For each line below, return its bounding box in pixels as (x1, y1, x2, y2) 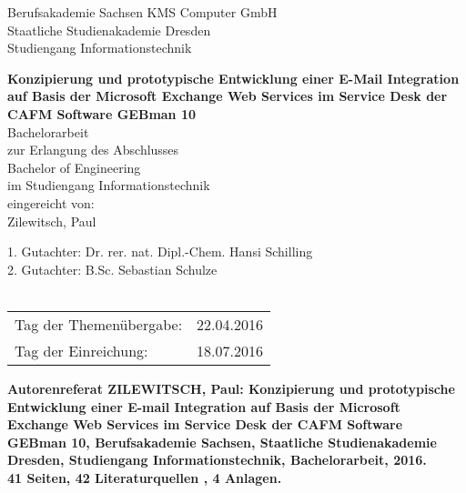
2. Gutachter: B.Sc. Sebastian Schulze (7, 259, 218, 278)
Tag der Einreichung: (15, 339, 148, 361)
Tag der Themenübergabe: (15, 313, 183, 335)
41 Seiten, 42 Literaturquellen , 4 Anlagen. (7, 468, 282, 487)
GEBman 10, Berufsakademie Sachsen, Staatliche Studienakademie (7, 432, 437, 451)
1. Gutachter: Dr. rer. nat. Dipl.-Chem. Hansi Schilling (7, 242, 313, 261)
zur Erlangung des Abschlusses (7, 140, 179, 159)
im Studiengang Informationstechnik (7, 176, 210, 195)
